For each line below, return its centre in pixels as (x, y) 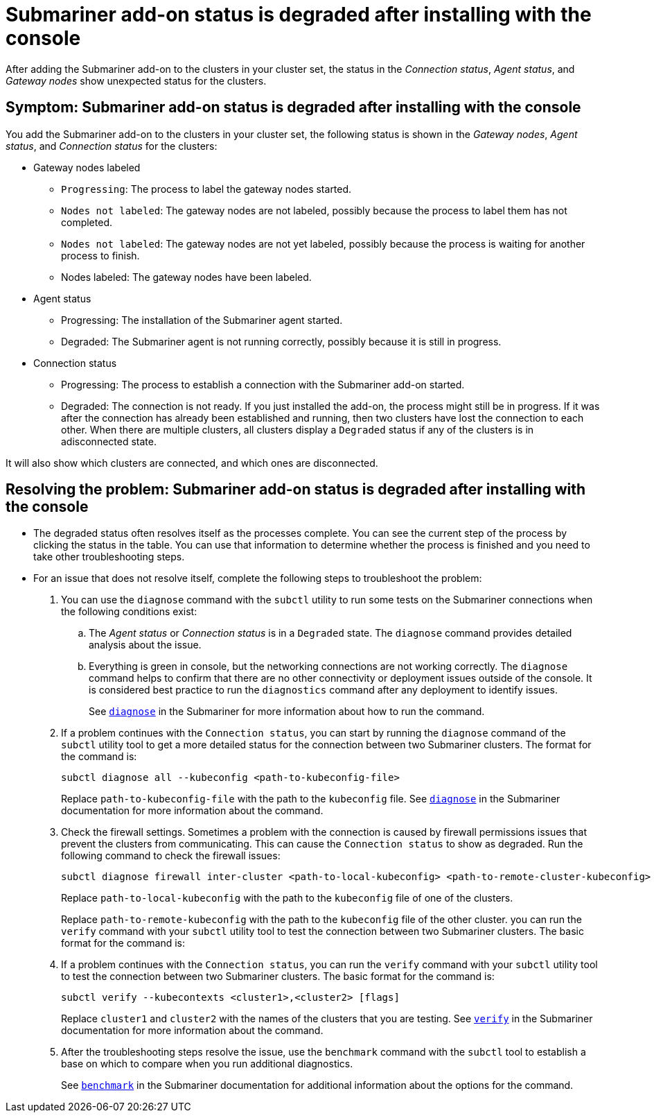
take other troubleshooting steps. (109, 557)
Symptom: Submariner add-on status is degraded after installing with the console (293, 108)
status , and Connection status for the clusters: (112, 146)
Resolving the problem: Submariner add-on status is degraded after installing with (296, 490)
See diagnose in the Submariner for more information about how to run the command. (287, 712)
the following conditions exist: (129, 612)
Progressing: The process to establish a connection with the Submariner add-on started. (263, 384)
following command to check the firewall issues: (171, 856)
